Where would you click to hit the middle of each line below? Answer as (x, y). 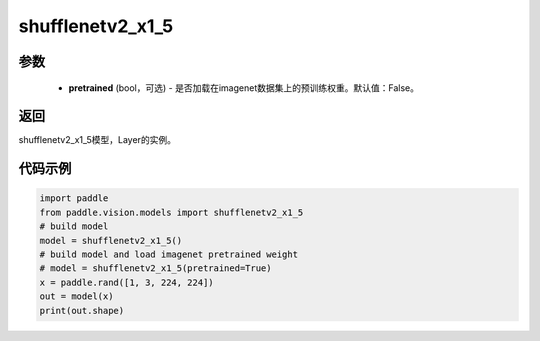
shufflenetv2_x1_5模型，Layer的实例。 (97, 140)
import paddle (74, 198)
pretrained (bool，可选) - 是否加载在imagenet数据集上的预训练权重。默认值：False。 (244, 87)
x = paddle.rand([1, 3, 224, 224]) (126, 282)
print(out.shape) (82, 310)
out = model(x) (76, 296)
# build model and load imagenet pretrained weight (169, 254)
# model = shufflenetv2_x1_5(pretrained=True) (155, 268)
